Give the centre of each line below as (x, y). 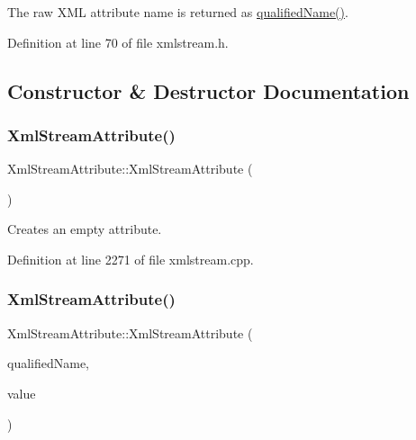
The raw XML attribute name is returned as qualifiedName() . (178, 12)
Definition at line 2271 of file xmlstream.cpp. (131, 259)
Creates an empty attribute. (85, 229)
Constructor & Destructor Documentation (208, 90)
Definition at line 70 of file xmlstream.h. (118, 42)
